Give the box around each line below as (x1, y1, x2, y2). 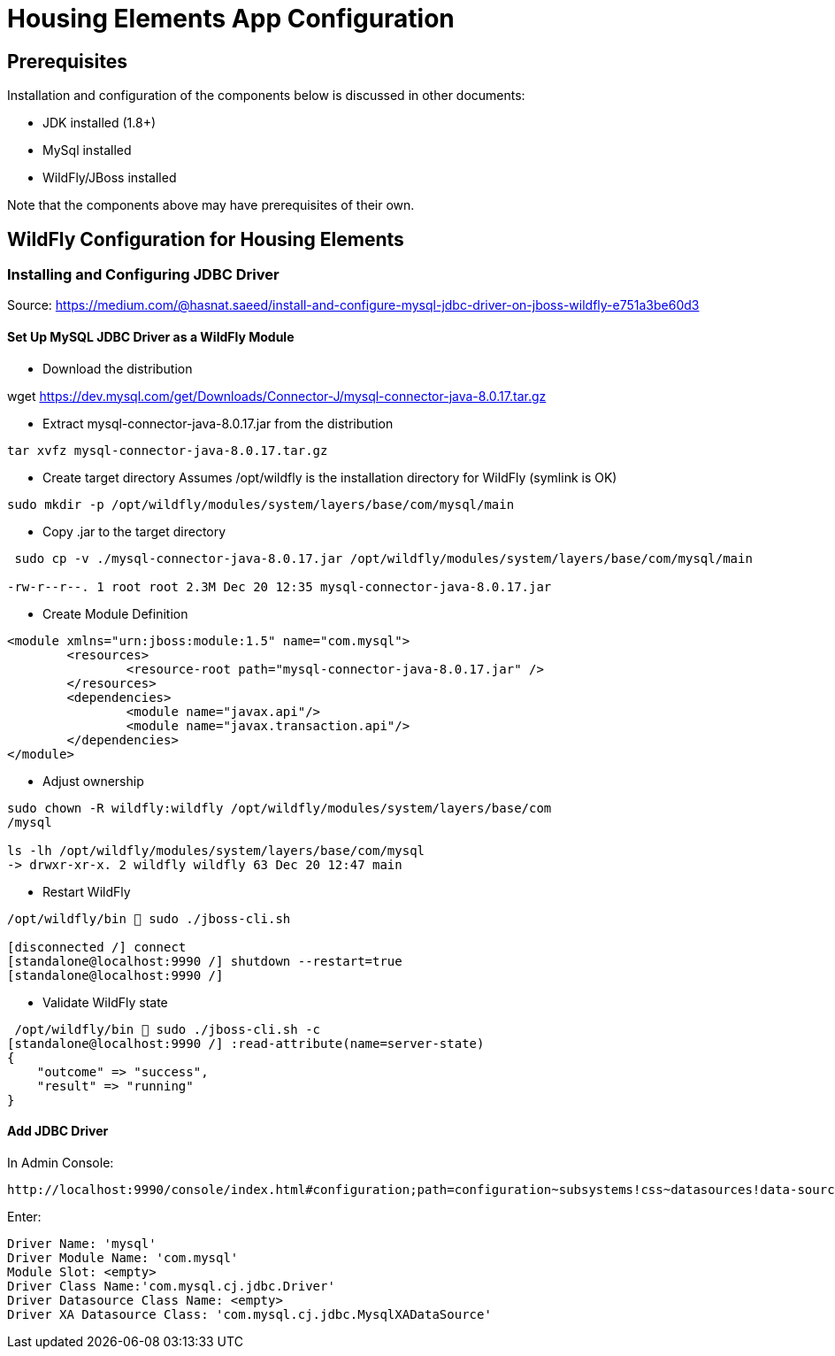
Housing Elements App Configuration (7, 4, 455, 34)
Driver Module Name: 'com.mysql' (7, 1250, 239, 1265)
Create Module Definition (42, 605, 188, 621)
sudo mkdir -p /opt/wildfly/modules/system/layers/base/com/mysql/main (7, 497, 515, 512)
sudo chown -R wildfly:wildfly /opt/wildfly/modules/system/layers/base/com (7, 800, 552, 815)
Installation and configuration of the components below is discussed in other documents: (7, 88, 525, 104)
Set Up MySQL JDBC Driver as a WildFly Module (7, 329, 295, 344)
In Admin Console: (7, 1154, 114, 1170)
